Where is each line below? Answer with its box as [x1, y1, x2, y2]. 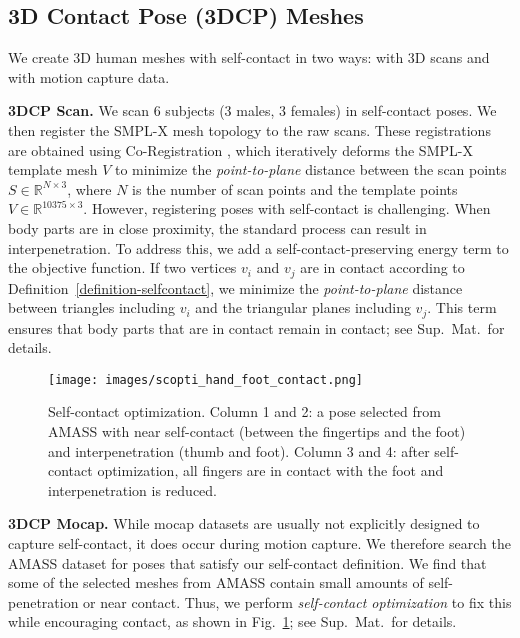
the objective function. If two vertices [8, 257, 237, 278]
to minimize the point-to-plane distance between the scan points [115, 159, 507, 180]
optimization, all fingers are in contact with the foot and [97, 460, 444, 481]
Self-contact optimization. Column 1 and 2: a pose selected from [48, 401, 441, 422]
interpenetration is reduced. [48, 479, 217, 500]
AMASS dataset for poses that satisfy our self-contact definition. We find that [8, 552, 487, 573]
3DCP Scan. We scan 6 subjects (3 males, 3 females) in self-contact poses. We [8, 100, 497, 121]
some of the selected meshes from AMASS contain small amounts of [8, 572, 424, 593]
